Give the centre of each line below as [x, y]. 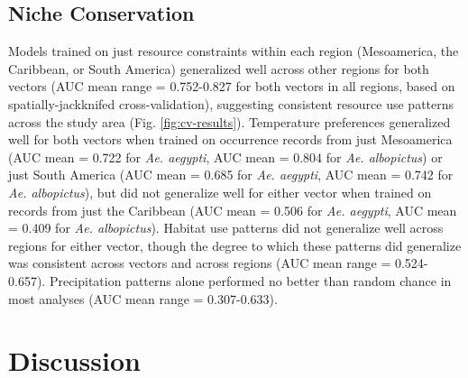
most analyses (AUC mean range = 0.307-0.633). [143, 298]
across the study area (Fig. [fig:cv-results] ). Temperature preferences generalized [229, 121]
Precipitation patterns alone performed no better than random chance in [250, 280]
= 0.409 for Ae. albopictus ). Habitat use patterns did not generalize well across [226, 228]
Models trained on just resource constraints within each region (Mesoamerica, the [234, 51]
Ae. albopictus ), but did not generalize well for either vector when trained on [220, 192]
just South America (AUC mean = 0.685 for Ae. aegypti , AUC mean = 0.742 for [231, 175]
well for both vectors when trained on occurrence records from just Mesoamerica [230, 139]
